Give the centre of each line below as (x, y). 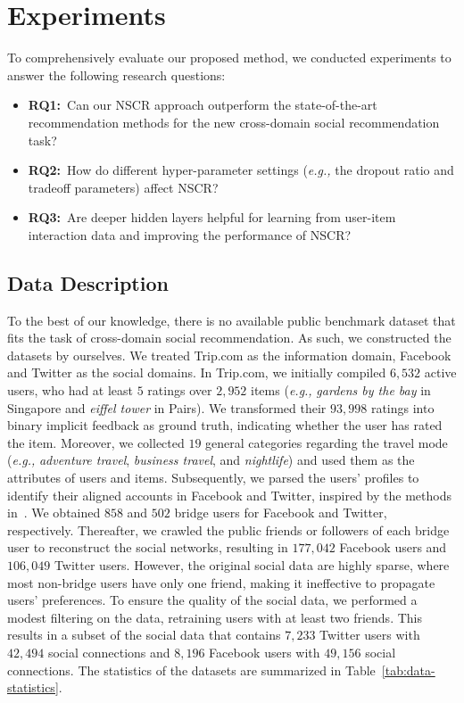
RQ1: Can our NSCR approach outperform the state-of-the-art (203, 105)
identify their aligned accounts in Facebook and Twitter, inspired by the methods (229, 495)
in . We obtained (54, 513)
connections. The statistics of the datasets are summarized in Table (191, 670)
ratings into (402, 407)
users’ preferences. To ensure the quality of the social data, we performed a (212, 600)
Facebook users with (265, 652)
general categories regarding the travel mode (327, 442)
